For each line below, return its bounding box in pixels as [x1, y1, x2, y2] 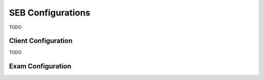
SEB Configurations [9, 7, 90, 18]
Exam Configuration [9, 62, 72, 70]
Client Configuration [9, 37, 73, 45]
